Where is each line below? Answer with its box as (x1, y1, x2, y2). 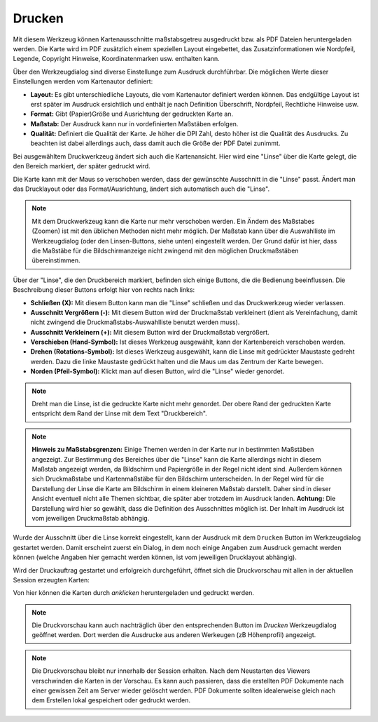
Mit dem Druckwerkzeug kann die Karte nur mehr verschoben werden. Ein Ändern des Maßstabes (31, 217, 315, 225)
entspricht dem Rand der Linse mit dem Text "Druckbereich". (31, 409, 208, 417)
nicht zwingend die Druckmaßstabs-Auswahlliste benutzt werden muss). (30, 318, 240, 326)
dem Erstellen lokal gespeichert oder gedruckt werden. (31, 696, 190, 704)
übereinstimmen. (31, 256, 80, 265)
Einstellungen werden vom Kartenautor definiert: (13, 77, 153, 86)
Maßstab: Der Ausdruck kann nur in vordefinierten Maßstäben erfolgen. (30, 119, 239, 128)
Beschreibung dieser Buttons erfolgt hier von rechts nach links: (13, 286, 195, 294)
